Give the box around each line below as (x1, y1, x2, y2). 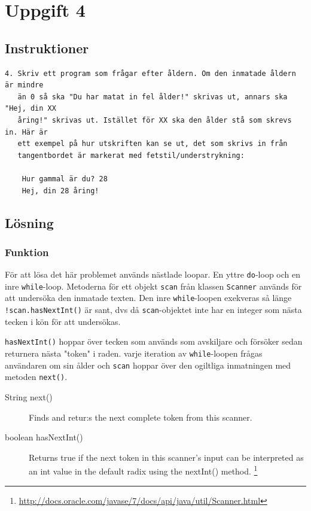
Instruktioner (5, 38, 89, 57)
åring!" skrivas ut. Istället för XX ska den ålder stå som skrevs (17, 115, 292, 124)
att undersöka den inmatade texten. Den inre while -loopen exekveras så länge (5, 291, 292, 304)
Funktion (5, 244, 49, 259)
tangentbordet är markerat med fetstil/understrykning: (17, 151, 245, 160)
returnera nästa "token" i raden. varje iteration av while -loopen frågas (5, 346, 263, 359)
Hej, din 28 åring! (22, 186, 99, 195)
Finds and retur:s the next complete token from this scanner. (29, 410, 252, 423)
